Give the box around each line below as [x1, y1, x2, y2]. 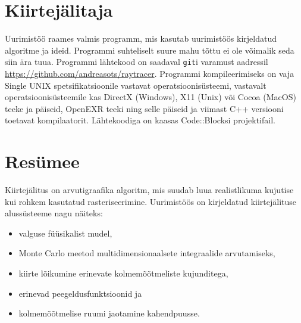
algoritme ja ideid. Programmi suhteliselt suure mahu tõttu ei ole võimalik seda [5, 44, 294, 56]
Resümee [5, 149, 80, 173]
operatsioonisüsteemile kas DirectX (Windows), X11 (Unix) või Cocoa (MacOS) [5, 91, 296, 103]
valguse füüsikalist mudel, [18, 226, 112, 239]
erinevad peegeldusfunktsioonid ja [18, 287, 142, 299]
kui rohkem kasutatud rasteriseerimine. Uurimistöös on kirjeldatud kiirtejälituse [5, 195, 297, 207]
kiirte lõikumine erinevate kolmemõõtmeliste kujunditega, [18, 267, 228, 279]
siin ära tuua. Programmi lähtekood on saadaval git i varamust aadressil [5, 55, 268, 68]
